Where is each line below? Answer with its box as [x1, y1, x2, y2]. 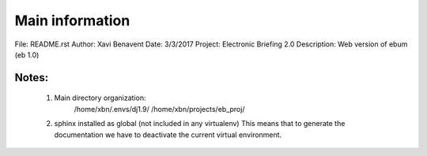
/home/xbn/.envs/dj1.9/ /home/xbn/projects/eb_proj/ [74, 104, 245, 113]
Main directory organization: [54, 93, 146, 102]
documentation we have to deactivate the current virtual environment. [54, 130, 282, 139]
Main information [14, 12, 130, 29]
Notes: [14, 71, 49, 84]
